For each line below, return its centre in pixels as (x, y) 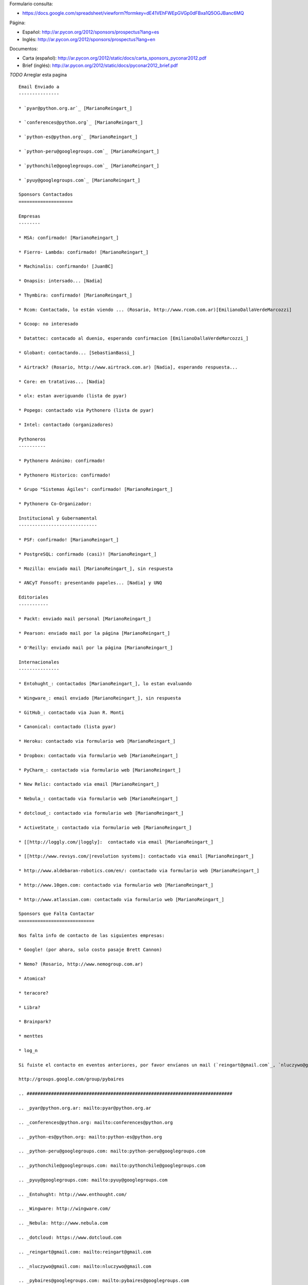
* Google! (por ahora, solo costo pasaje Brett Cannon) (90, 950)
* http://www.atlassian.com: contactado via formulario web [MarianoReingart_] (121, 899)
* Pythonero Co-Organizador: (55, 504)
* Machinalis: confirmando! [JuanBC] (66, 267)
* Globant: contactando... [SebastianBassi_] (77, 353)
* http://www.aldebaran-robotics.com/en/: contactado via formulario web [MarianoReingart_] (139, 871)
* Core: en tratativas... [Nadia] (62, 381)
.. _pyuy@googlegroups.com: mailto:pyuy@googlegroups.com (93, 1180)
